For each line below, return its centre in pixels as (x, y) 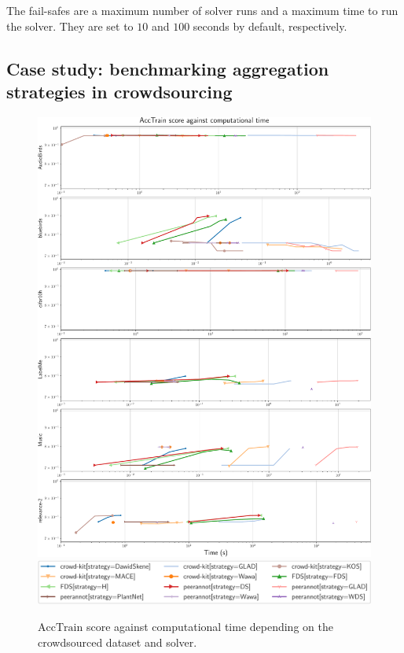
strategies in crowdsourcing (119, 91)
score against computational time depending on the (209, 627)
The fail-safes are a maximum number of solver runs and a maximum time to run (202, 10)
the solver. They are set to (70, 26)
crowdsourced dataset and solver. (118, 642)
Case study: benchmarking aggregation (168, 68)
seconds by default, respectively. (270, 26)
